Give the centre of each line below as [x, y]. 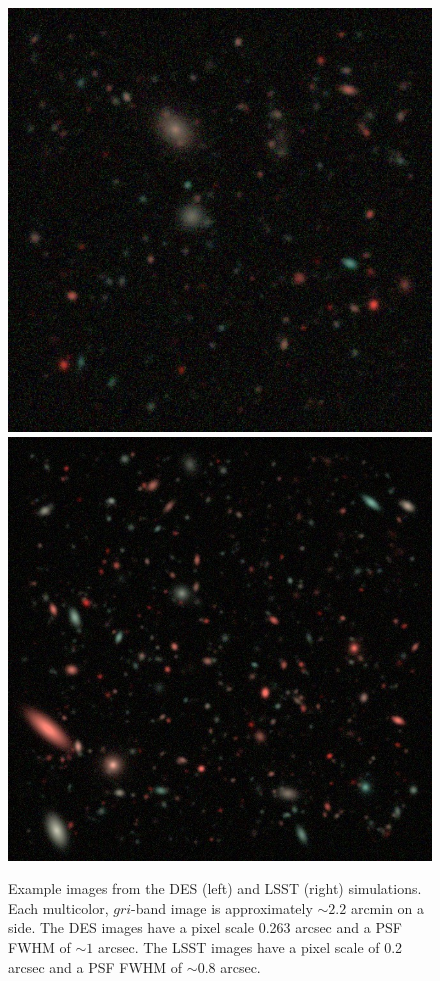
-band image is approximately [222, 907]
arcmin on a [387, 907]
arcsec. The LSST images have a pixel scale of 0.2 [250, 946]
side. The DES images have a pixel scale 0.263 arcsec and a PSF [205, 927]
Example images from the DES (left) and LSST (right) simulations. [215, 888]
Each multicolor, [58, 907]
